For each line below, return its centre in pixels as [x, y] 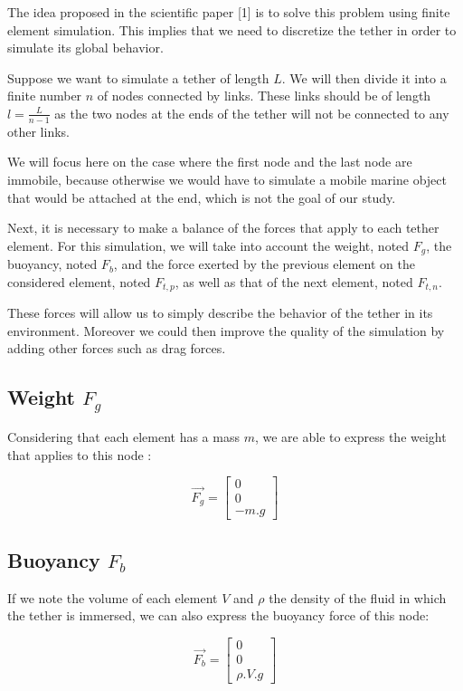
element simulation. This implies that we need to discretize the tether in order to [232, 29]
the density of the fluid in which [358, 597]
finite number [45, 96]
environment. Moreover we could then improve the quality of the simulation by [226, 330]
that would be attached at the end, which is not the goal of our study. [202, 197]
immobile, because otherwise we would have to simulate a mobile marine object [227, 179]
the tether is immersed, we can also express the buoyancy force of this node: [218, 615]
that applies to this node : [80, 454]
